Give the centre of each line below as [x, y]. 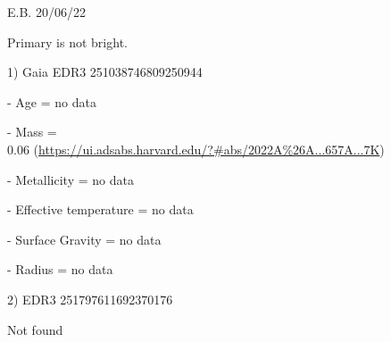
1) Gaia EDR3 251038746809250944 [105, 72]
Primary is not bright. [67, 42]
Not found [35, 329]
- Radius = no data [60, 269]
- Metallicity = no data [71, 179]
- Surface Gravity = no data [84, 239]
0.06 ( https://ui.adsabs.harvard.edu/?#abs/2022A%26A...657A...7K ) [196, 149]
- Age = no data [52, 101]
